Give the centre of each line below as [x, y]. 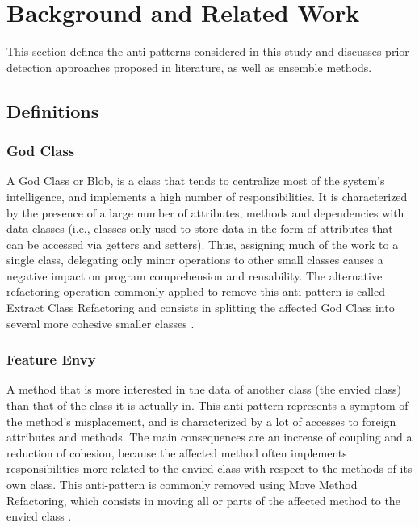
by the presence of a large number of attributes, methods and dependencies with [205, 212]
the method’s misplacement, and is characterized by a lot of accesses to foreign [201, 421]
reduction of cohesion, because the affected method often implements [177, 452]
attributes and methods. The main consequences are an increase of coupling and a [209, 437]
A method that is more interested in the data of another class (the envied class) [204, 389]
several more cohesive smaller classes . [101, 323]
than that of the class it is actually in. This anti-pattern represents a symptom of [207, 405]
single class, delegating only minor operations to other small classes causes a [195, 260]
